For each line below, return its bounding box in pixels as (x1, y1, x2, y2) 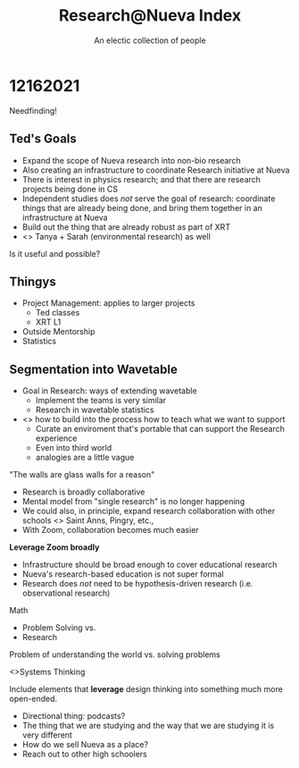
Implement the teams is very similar (35, 395, 167, 406)
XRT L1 (35, 316, 62, 327)
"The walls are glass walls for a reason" (9, 469, 155, 480)
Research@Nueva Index (58, 5, 242, 26)
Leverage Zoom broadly (9, 542, 100, 553)
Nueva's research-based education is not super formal (21, 569, 225, 579)
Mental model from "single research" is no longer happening (21, 496, 245, 507)
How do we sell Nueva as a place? (21, 739, 149, 750)
